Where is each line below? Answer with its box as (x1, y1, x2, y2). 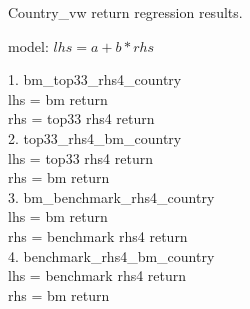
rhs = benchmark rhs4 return (8, 225, 188, 246)
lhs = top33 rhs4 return (8, 147, 153, 168)
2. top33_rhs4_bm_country (8, 127, 182, 148)
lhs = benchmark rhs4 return (8, 265, 187, 286)
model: (8, 35, 49, 56)
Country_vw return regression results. (8, 2, 243, 22)
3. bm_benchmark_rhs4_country (8, 186, 215, 207)
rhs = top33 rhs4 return (8, 108, 155, 129)
